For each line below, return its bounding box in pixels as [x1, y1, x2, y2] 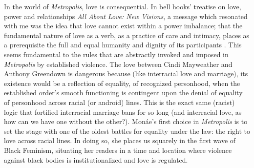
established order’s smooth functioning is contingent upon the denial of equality [4, 87, 243, 98]
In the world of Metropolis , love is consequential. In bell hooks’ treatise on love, [4, 1, 241, 11]
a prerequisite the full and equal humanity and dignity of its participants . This [4, 40, 242, 50]
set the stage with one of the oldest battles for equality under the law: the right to [4, 126, 251, 136]
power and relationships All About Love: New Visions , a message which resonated [4, 11, 248, 21]
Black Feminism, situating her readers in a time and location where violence [4, 145, 232, 155]
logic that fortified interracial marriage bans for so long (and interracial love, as [4, 106, 242, 117]
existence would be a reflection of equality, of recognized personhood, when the [4, 78, 240, 88]
